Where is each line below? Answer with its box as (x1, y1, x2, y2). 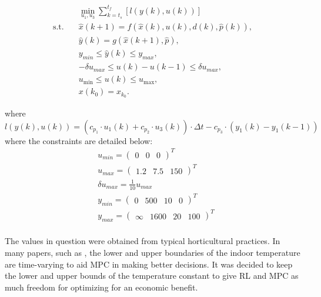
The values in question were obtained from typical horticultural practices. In (5, 235, 280, 247)
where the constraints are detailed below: (5, 134, 153, 146)
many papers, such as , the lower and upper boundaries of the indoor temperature (5, 246, 300, 258)
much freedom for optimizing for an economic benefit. (5, 281, 198, 293)
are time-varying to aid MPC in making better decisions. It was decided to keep (5, 258, 293, 270)
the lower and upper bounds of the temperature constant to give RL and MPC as (5, 269, 299, 282)
